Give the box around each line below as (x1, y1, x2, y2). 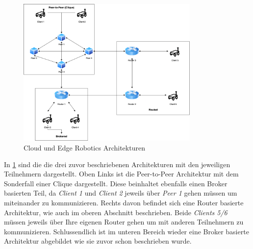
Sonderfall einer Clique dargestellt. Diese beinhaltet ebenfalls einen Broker (4, 178, 228, 188)
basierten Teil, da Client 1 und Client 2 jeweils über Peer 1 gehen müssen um (4, 188, 237, 198)
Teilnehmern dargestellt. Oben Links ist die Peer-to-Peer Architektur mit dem (4, 169, 239, 179)
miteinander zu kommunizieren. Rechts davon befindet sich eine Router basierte (4, 198, 244, 208)
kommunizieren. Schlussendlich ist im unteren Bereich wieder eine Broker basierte (4, 226, 249, 236)
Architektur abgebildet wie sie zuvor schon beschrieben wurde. (4, 236, 192, 246)
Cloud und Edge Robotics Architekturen (24, 143, 145, 153)
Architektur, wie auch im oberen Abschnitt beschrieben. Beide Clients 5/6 (4, 207, 228, 217)
